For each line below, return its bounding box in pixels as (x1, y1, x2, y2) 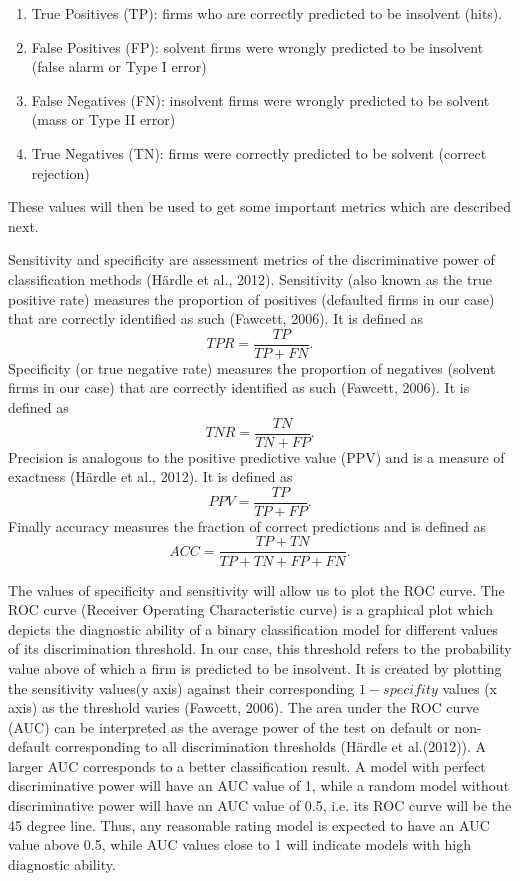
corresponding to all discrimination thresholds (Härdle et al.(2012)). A (55, 736, 487, 757)
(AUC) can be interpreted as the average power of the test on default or (8, 716, 450, 737)
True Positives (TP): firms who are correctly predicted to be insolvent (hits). (31, 3, 503, 23)
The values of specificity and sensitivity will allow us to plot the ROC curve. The (8, 579, 505, 600)
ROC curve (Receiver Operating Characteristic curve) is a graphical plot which (8, 599, 493, 620)
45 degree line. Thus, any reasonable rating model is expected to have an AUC (8, 814, 490, 835)
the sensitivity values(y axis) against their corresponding (8, 677, 355, 698)
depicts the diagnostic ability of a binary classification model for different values (8, 618, 499, 639)
